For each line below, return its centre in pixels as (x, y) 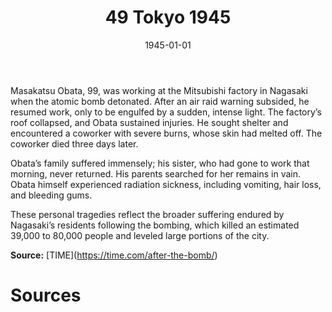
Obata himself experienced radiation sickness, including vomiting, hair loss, (166, 184)
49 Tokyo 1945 (168, 17)
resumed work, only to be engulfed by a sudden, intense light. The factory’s (166, 112)
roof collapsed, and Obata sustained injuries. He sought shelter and (149, 122)
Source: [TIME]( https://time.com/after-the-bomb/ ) (114, 255)
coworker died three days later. (74, 143)
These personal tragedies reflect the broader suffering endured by (147, 214)
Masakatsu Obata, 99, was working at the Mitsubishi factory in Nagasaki (159, 90)
